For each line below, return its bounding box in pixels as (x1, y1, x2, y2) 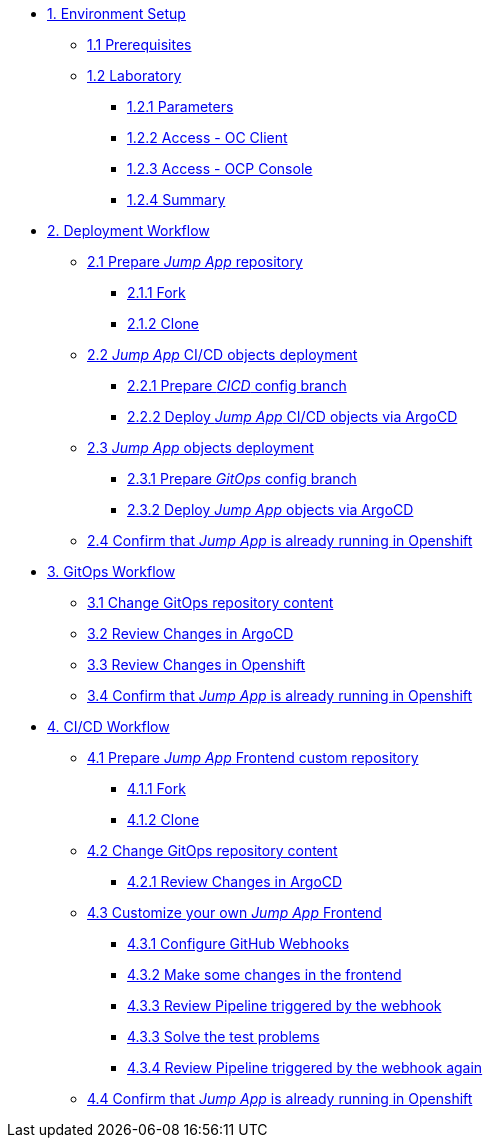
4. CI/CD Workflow (47, 718, 170, 735)
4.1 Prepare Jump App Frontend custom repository (87, 749, 419, 766)
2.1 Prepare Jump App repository (87, 253, 303, 270)
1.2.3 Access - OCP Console (127, 160, 313, 177)
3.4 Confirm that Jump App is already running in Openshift (87, 687, 473, 704)
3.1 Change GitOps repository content (87, 594, 334, 611)
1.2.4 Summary (127, 191, 226, 208)
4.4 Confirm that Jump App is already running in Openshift (87, 1090, 473, 1107)
